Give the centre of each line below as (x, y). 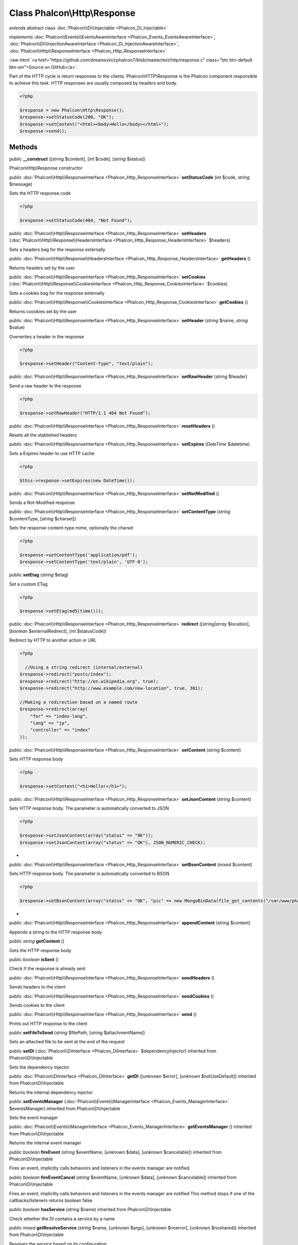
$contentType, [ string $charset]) (43, 518)
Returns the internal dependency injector (51, 1092)
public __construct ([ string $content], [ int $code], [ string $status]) (77, 159)
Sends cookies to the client (37, 1005)
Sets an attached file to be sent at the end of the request (67, 1042)
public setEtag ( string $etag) (39, 575)
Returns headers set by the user (42, 268)
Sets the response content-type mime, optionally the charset (71, 528)
